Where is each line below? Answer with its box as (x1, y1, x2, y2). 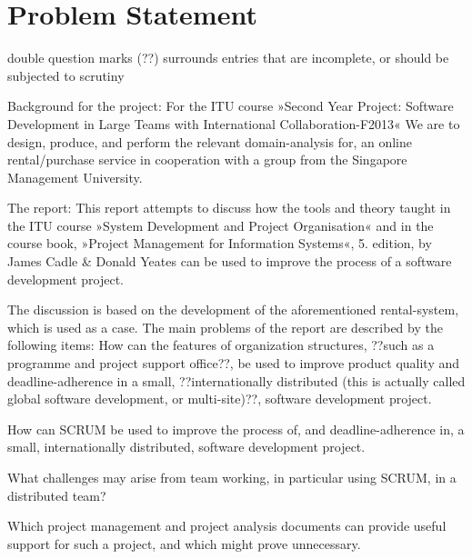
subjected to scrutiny (7, 65, 125, 85)
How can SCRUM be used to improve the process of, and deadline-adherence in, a (7, 419, 465, 438)
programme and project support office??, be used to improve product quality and (7, 354, 460, 373)
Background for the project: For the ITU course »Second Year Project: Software (7, 96, 454, 115)
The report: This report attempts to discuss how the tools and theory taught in (7, 198, 451, 217)
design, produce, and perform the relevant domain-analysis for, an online (7, 132, 412, 151)
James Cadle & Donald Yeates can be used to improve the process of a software (7, 252, 452, 271)
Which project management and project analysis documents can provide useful (7, 516, 447, 535)
